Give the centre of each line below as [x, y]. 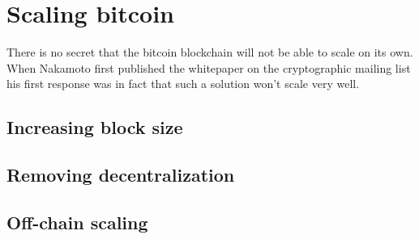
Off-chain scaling [77, 222]
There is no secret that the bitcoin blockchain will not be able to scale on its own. [210, 52]
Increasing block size [95, 127]
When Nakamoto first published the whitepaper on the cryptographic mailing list [209, 67]
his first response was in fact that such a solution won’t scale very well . [183, 84]
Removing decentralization [121, 175]
